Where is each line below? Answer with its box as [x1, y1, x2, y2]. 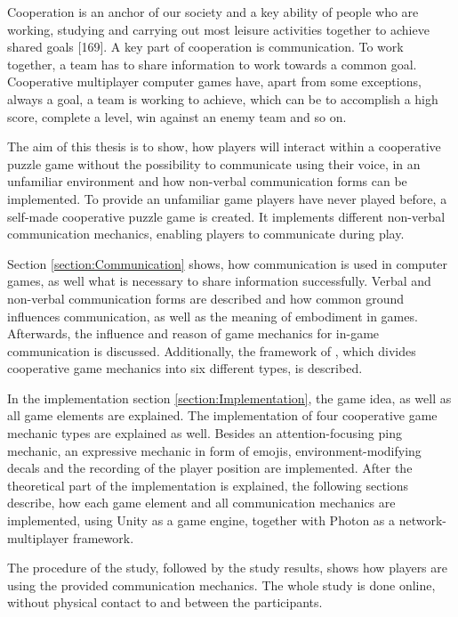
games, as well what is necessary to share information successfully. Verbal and [7, 272, 431, 290]
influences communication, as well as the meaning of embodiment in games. [7, 306, 418, 325]
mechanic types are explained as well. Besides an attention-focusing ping [7, 424, 402, 442]
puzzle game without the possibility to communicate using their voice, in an [7, 154, 421, 173]
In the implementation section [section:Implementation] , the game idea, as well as [7, 388, 452, 407]
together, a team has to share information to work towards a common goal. [7, 54, 417, 73]
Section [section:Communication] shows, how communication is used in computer [7, 254, 448, 272]
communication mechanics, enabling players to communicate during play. [7, 224, 405, 243]
